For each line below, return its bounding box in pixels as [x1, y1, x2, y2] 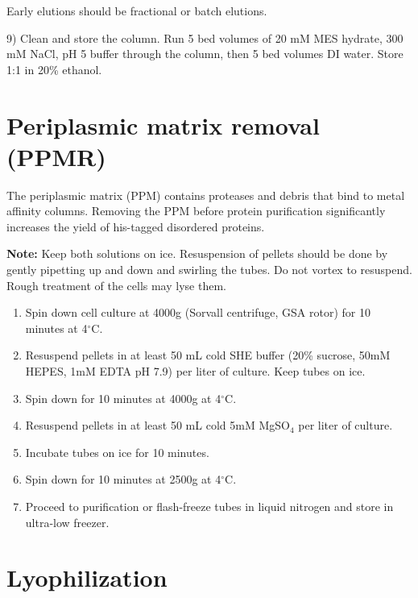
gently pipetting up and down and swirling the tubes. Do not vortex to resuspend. [6, 261, 412, 278]
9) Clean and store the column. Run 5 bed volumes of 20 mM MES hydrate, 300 [6, 29, 404, 46]
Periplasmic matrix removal [6, 108, 320, 141]
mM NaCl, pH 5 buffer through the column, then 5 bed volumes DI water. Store [6, 45, 404, 62]
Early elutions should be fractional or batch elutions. [6, 2, 267, 19]
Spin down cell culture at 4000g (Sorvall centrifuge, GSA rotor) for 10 [25, 304, 370, 321]
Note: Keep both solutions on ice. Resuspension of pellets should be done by [6, 245, 388, 262]
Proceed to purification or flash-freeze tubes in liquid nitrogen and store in [25, 498, 394, 514]
